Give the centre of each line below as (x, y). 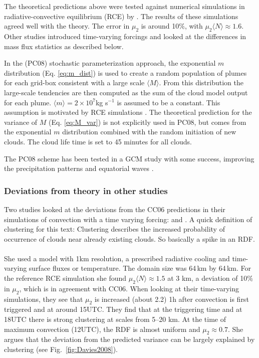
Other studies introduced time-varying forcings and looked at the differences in (125, 36)
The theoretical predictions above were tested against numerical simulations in (124, 6)
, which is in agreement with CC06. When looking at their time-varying (129, 288)
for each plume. (28, 102)
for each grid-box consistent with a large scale (74, 82)
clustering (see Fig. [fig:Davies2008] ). (61, 349)
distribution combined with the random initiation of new (149, 132)
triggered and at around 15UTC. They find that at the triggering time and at (123, 309)
